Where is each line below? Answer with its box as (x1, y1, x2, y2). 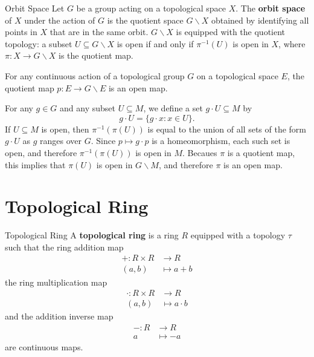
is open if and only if (117, 37, 194, 50)
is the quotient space (107, 13, 184, 26)
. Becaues (182, 146, 217, 159)
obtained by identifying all (211, 13, 309, 26)
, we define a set (143, 102, 203, 114)
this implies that (5, 158, 66, 171)
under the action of (24, 13, 95, 26)
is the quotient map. (58, 49, 133, 62)
